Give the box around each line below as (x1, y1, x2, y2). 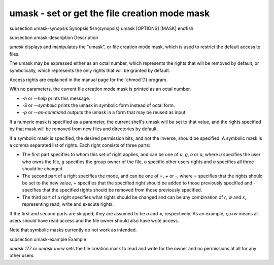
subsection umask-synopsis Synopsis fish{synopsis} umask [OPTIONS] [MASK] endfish (9, 25, 194, 31)
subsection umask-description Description (9, 34, 98, 41)
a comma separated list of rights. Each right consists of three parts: (9, 142, 151, 148)
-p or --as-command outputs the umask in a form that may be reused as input (22, 109, 186, 116)
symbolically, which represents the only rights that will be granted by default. (9, 67, 170, 73)
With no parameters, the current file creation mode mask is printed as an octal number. (9, 86, 191, 92)
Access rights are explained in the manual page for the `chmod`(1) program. (9, 77, 168, 83)
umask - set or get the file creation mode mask (9, 8, 210, 19)
